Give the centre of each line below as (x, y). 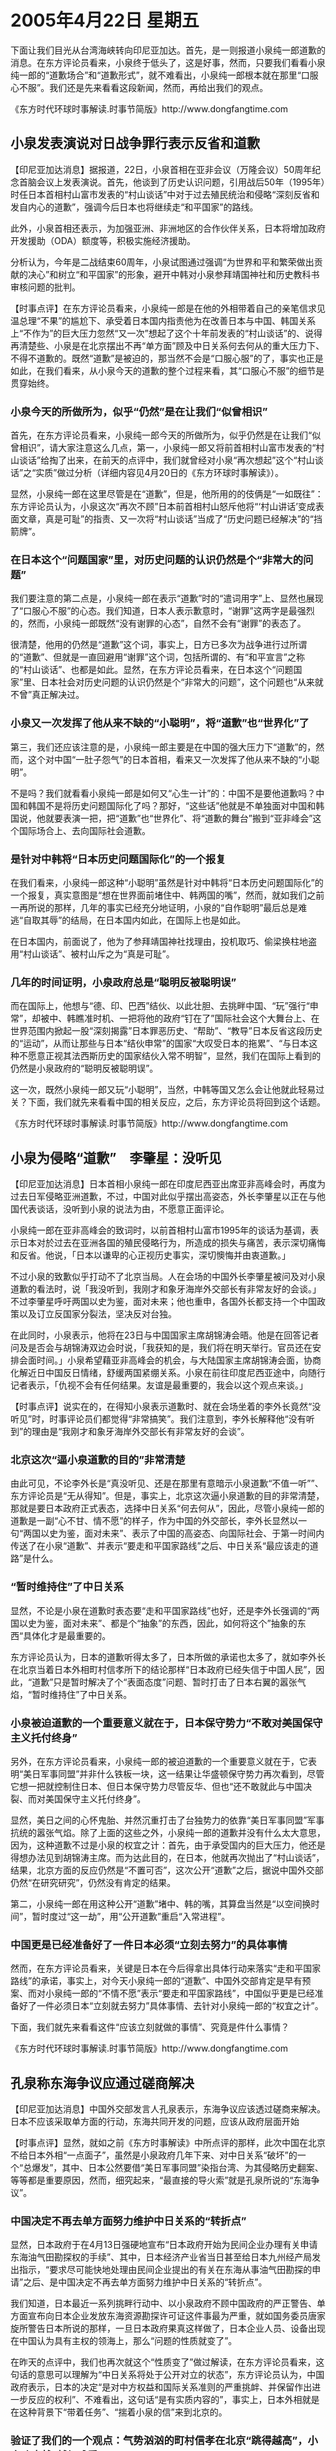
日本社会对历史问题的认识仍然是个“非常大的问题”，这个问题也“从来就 (182, 682)
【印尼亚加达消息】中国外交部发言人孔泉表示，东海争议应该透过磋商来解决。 (168, 2109)
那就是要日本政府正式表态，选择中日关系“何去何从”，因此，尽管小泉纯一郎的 (167, 1508)
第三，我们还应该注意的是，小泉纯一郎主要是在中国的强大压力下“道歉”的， (163, 747)
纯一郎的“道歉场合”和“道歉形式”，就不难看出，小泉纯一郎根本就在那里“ (156, 75)
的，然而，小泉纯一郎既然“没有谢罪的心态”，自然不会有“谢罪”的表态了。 (158, 623)
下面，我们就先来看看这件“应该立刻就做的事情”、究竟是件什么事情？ (150, 2027)
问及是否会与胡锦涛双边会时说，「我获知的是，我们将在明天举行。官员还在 (161, 1348)
